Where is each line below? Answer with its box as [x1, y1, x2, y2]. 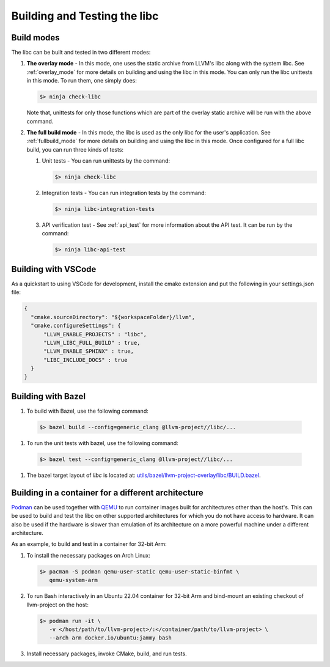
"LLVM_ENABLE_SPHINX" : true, [43, 348, 134, 355]
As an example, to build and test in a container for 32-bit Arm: [11, 540, 167, 548]
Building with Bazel [11, 391, 86, 402]
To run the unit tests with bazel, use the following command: [26, 439, 178, 446]
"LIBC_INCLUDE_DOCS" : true [43, 356, 128, 363]
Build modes [11, 32, 61, 43]
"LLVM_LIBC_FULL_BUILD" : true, [43, 339, 141, 346]
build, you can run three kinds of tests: [26, 146, 124, 153]
